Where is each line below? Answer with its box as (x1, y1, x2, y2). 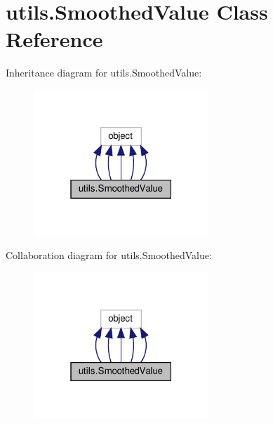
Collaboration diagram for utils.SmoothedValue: (6, 248, 212, 263)
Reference (6, 25, 103, 53)
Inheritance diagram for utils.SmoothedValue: (6, 65, 202, 80)
